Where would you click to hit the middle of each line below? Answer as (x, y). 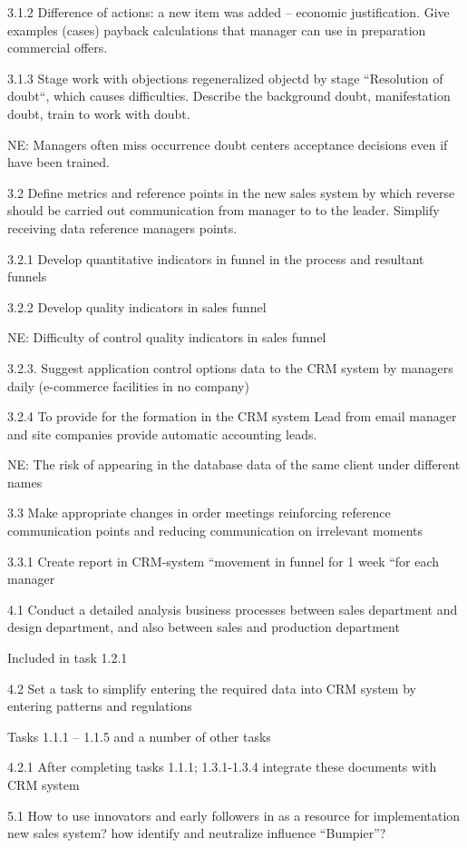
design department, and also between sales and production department (204, 627)
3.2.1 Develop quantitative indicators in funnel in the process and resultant (216, 258)
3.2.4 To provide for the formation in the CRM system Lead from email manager (232, 416)
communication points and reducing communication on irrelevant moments (215, 531)
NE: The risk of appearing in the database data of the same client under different (234, 464)
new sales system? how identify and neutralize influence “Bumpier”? (197, 833)
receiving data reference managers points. (122, 227)
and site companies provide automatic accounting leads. (162, 434)
